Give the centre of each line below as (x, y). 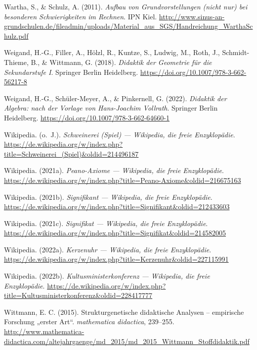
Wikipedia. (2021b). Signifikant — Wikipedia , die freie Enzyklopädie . (108, 197)
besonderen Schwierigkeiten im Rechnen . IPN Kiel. (81, 16)
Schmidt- (236, 52)
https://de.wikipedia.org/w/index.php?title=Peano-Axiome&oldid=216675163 (123, 180)
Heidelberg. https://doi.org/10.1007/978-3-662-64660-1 (87, 117)
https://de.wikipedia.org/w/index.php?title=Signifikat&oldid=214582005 (115, 233)
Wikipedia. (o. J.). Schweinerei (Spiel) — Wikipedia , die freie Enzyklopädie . (120, 134)
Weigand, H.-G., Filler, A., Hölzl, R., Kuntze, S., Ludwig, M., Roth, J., (112, 52)
